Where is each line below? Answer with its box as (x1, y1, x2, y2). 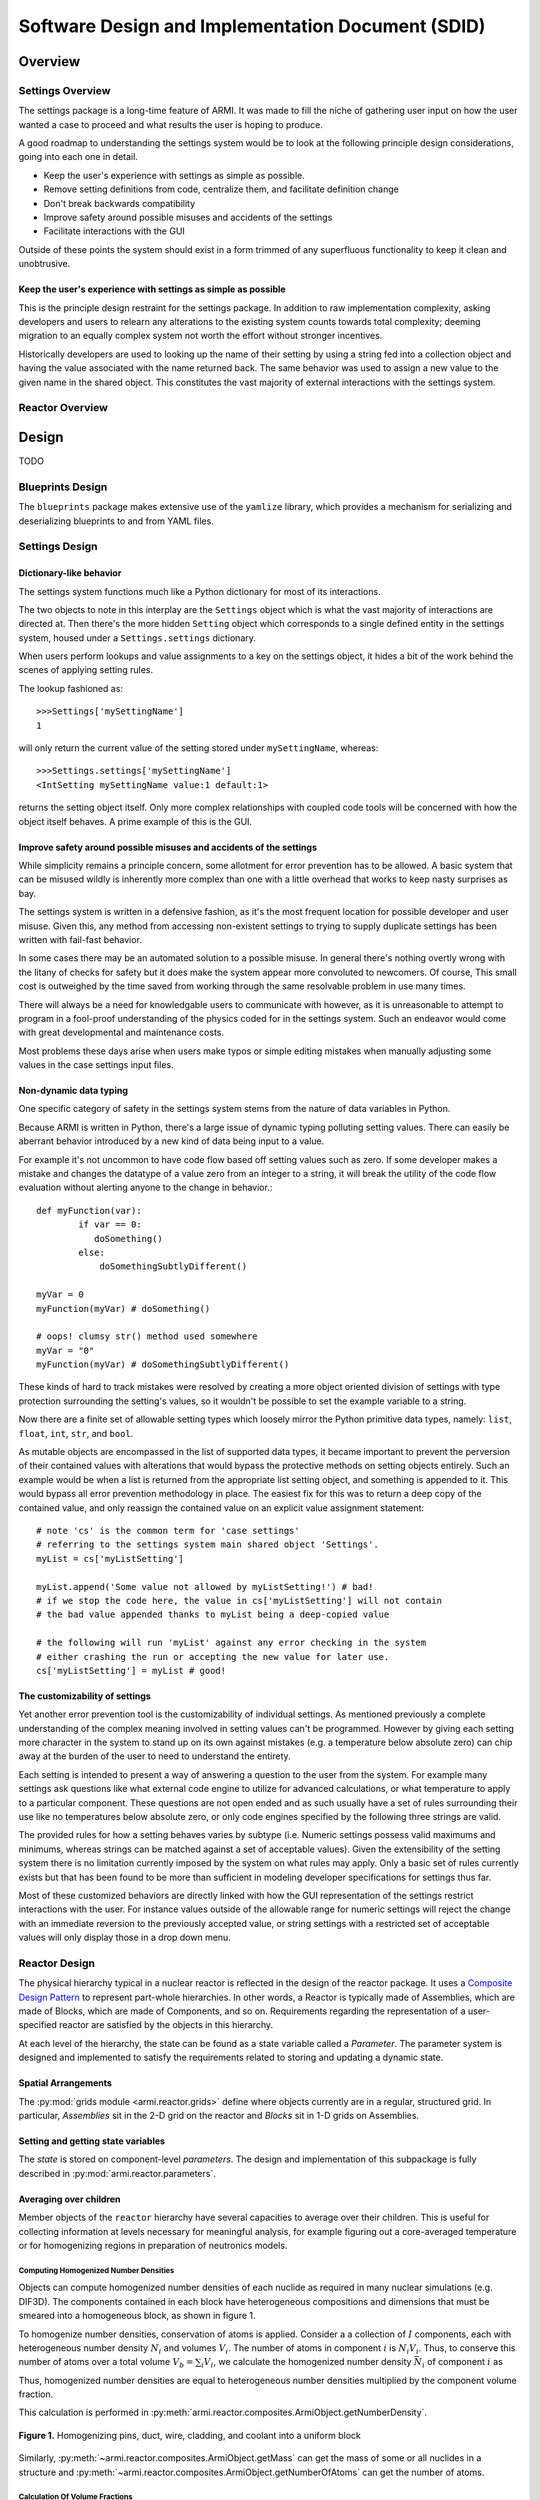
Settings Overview (18, 83, 111, 97)
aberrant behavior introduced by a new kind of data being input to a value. (18, 1135, 325, 1147)
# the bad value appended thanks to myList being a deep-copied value (36, 1609, 390, 1620)
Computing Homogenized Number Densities (18, 2265, 175, 2275)
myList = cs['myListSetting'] (36, 1553, 185, 1564)
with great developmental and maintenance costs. (18, 1026, 225, 1039)
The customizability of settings (18, 1690, 152, 1702)
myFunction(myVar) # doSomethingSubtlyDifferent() (36, 1359, 290, 1370)
